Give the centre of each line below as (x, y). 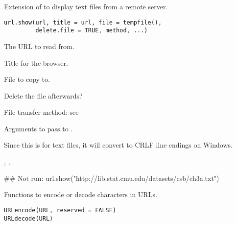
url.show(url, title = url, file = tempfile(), (83, 22)
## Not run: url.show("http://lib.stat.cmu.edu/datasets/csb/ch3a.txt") (112, 178)
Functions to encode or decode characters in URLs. (81, 194)
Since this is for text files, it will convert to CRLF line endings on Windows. (118, 145)
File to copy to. (27, 79)
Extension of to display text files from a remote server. (86, 6)
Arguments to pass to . (38, 128)
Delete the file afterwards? (43, 95)
